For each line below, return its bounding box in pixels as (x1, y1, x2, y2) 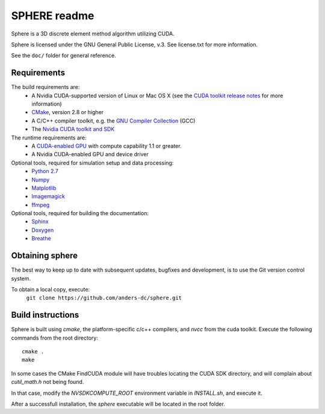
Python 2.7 (31, 168, 58, 175)
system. (11, 275, 31, 282)
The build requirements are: (11, 84, 80, 91)
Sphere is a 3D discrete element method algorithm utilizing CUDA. (11, 30, 175, 37)
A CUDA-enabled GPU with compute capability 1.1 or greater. (31, 142, 182, 150)
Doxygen (31, 226, 54, 234)
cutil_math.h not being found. (11, 379, 84, 386)
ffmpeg (31, 201, 50, 209)
